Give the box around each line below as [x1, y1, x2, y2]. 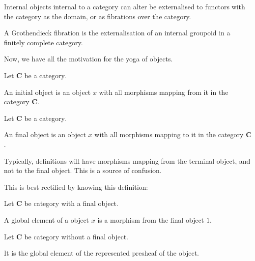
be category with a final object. [24, 198, 118, 208]
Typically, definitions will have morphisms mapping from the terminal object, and [4, 155, 251, 166]
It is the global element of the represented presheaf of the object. [4, 248, 199, 258]
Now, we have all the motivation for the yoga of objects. [4, 54, 173, 64]
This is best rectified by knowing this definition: [4, 181, 148, 192]
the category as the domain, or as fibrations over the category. [4, 11, 191, 21]
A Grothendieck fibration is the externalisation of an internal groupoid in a [4, 28, 230, 38]
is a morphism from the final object [97, 214, 204, 225]
